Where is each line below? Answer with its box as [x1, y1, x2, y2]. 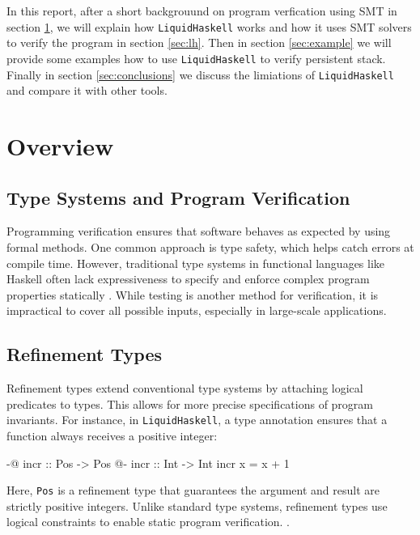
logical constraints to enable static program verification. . [6, 513, 291, 530]
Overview [6, 129, 114, 162]
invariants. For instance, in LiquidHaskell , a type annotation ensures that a [6, 411, 388, 428]
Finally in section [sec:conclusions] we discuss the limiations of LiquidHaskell [6, 66, 394, 83]
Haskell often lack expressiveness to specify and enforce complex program [6, 270, 370, 287]
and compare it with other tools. [6, 82, 168, 99]
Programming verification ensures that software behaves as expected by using [6, 223, 391, 240]
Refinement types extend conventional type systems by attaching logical [6, 380, 363, 397]
